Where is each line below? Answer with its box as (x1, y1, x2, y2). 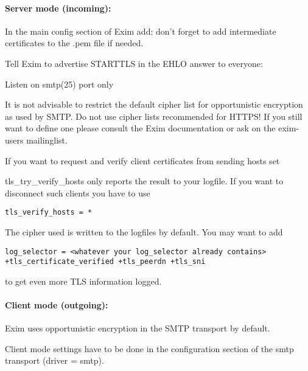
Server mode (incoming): (5, 1, 111, 14)
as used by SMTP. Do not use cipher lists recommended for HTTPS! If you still (5, 109, 303, 122)
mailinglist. (26, 133, 68, 146)
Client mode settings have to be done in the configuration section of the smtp (5, 342, 294, 355)
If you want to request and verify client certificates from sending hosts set (5, 154, 280, 167)
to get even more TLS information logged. (5, 274, 162, 287)
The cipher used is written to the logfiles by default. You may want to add (5, 225, 283, 238)
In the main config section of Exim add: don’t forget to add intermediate (5, 24, 276, 37)
